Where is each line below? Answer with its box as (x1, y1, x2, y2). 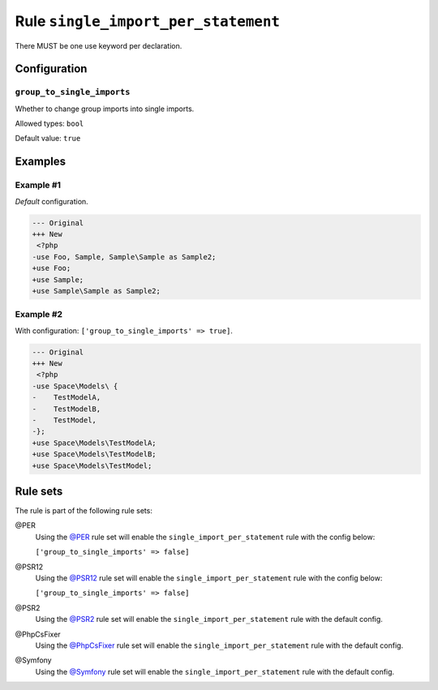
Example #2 (15, 309, 63, 320)
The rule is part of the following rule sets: (15, 506, 153, 516)
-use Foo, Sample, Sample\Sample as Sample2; (32, 252, 217, 261)
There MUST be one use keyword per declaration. (15, 41, 182, 50)
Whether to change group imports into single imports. (15, 104, 195, 114)
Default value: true (15, 134, 81, 144)
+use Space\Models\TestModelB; (32, 450, 157, 459)
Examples (15, 155, 67, 169)
